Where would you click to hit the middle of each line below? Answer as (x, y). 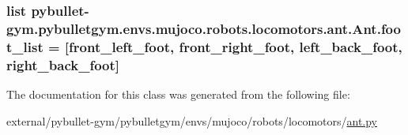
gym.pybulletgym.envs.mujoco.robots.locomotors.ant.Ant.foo (204, 28)
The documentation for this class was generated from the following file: (178, 94)
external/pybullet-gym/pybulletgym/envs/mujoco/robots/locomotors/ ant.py (192, 120)
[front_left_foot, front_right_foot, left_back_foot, (233, 46)
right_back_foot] (63, 64)
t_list (25, 46)
